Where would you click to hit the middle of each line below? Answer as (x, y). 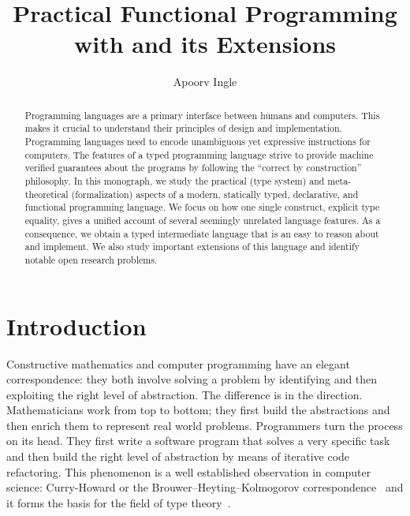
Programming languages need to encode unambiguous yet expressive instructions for (198, 142)
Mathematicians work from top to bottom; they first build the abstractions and (198, 410)
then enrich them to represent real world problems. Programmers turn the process (205, 425)
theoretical (47, 194)
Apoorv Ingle (205, 82)
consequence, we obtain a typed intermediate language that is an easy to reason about (202, 233)
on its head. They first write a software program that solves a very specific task (198, 441)
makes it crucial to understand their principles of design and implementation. (183, 128)
